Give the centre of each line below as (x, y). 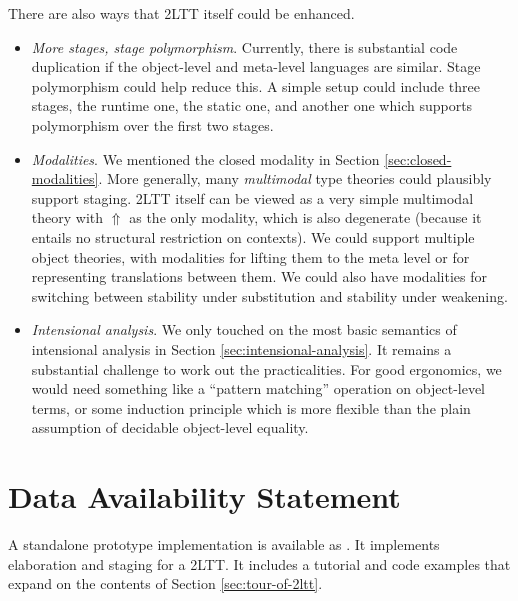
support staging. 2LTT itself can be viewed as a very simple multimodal (252, 197)
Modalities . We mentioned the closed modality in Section (205, 158)
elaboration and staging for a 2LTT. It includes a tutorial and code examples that (259, 563)
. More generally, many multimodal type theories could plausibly (295, 178)
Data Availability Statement (204, 496)
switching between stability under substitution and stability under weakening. (269, 295)
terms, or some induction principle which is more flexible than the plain (251, 407)
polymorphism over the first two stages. (152, 124)
